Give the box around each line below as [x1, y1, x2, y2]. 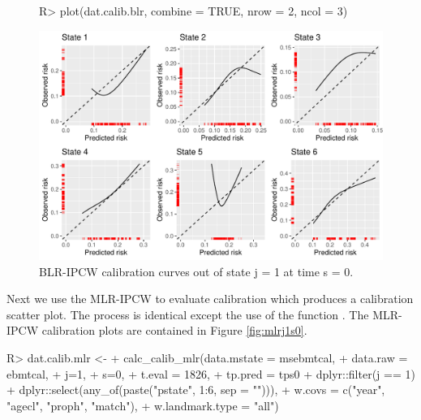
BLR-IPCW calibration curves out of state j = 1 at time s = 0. [39, 262, 354, 279]
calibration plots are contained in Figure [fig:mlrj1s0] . [41, 322, 307, 339]
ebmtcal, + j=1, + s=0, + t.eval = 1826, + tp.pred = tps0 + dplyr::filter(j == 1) [6, 365, 415, 382]
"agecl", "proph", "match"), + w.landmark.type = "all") [6, 396, 279, 414]
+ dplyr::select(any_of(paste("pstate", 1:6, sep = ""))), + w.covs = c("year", [6, 381, 385, 398]
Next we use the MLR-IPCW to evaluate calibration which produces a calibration [6, 290, 414, 307]
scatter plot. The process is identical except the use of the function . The [6, 305, 369, 323]
